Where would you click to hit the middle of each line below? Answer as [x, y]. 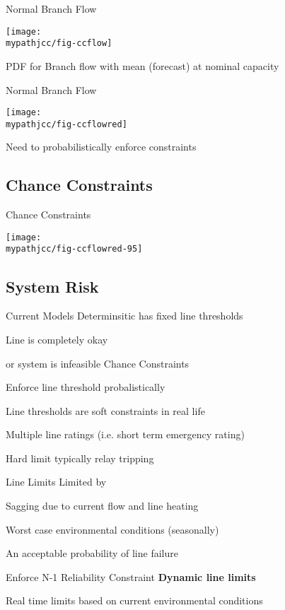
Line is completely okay [57, 339]
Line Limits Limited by [56, 482]
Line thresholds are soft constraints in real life [105, 410]
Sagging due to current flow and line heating [102, 506]
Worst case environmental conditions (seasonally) [112, 529]
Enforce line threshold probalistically [86, 387]
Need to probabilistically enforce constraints [101, 147]
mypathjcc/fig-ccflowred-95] [74, 249]
